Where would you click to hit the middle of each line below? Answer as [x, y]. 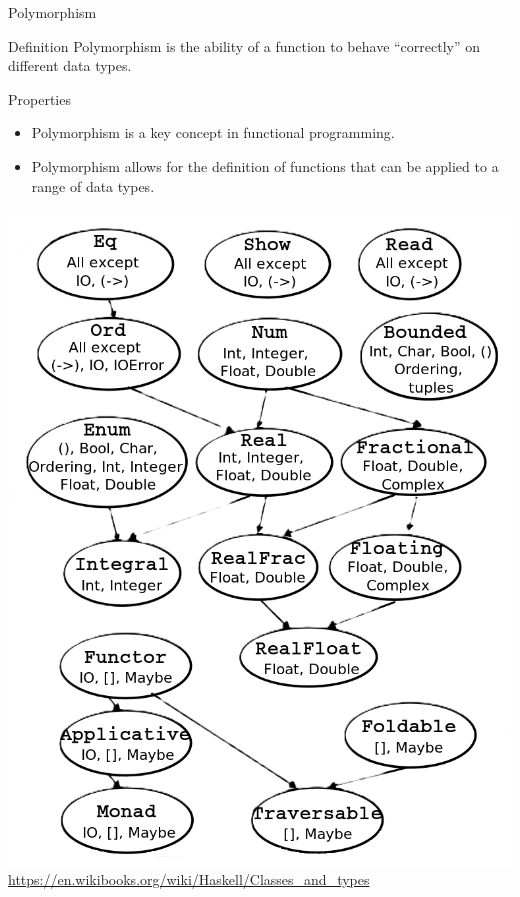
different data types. [70, 65]
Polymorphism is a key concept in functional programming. [213, 132]
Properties [39, 98]
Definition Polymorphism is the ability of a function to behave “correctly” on [244, 45]
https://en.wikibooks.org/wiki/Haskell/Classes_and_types [189, 879]
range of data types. [93, 185]
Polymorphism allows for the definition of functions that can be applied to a [265, 165]
